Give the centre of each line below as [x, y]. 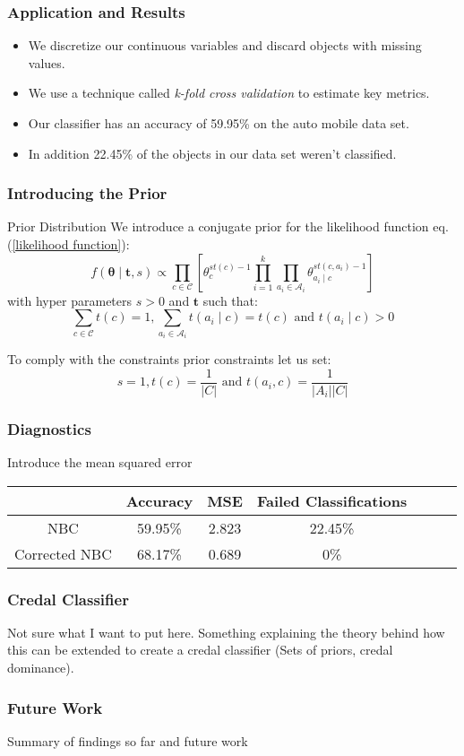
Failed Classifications [332, 500]
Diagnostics [49, 428]
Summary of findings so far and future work [128, 740]
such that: [230, 300]
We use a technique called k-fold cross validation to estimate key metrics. [229, 93]
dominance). [41, 668]
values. [47, 62]
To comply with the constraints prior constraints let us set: [169, 359]
